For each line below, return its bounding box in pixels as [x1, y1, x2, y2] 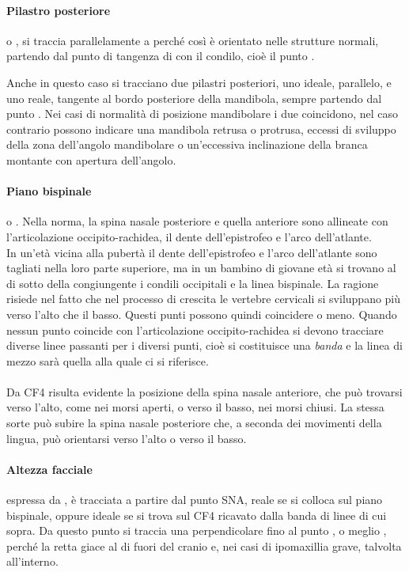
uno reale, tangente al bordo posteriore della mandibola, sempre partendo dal [6, 89, 382, 106]
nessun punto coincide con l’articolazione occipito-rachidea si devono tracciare [6, 321, 384, 338]
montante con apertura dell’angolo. [6, 151, 176, 168]
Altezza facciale [6, 460, 93, 477]
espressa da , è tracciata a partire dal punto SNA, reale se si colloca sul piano [6, 491, 383, 508]
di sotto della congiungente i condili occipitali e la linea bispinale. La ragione [6, 275, 379, 291]
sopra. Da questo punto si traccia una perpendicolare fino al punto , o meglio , [6, 522, 387, 539]
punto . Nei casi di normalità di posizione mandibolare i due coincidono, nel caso [6, 105, 398, 122]
